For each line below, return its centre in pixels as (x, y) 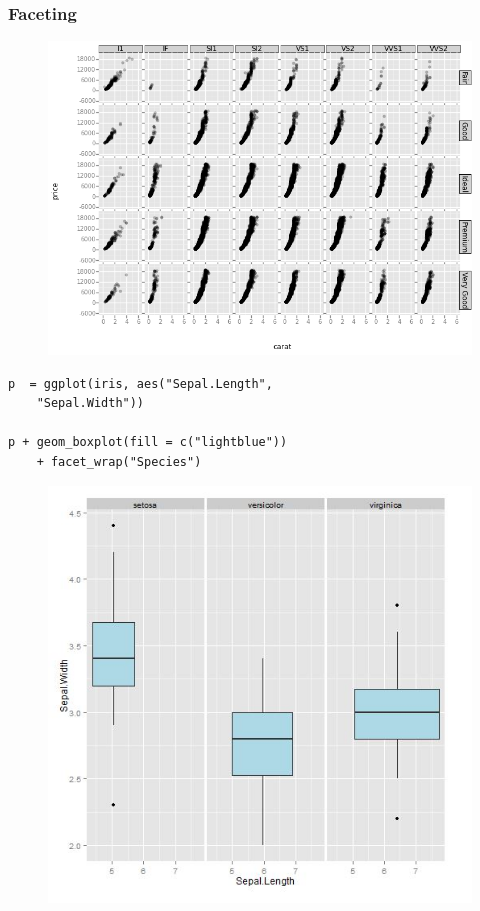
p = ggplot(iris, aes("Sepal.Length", (140, 383)
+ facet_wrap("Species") (119, 462)
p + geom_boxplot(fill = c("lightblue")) (148, 442)
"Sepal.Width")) (90, 403)
